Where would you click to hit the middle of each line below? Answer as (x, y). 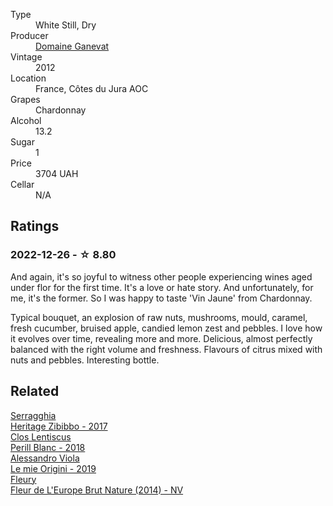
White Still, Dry (66, 25)
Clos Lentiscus (41, 436)
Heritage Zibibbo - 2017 (59, 426)
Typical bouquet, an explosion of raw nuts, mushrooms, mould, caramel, (159, 317)
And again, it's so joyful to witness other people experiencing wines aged (161, 276)
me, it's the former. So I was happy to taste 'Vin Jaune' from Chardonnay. (161, 298)
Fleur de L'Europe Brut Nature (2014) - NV (97, 490)
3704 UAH (57, 173)
